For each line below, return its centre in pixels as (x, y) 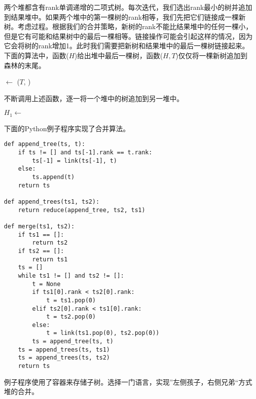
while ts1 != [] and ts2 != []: (71, 275)
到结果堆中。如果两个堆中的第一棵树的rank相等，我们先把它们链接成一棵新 (125, 17)
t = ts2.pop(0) (71, 317)
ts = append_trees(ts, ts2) (64, 358)
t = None (46, 284)
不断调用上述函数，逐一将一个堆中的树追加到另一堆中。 (94, 98)
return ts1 (50, 259)
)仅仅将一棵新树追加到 (212, 55)
